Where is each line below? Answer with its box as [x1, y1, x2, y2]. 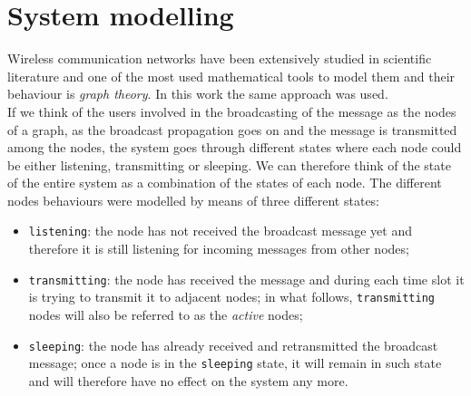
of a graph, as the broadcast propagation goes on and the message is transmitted [7, 120, 457, 139]
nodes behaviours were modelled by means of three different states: [7, 190, 380, 209]
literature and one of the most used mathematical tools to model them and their [7, 66, 456, 85]
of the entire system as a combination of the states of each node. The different [7, 173, 442, 192]
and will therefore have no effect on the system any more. [28, 371, 348, 390]
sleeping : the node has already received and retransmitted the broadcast [28, 335, 438, 354]
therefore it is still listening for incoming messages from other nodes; [28, 239, 409, 258]
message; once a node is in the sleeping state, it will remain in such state [28, 353, 442, 372]
